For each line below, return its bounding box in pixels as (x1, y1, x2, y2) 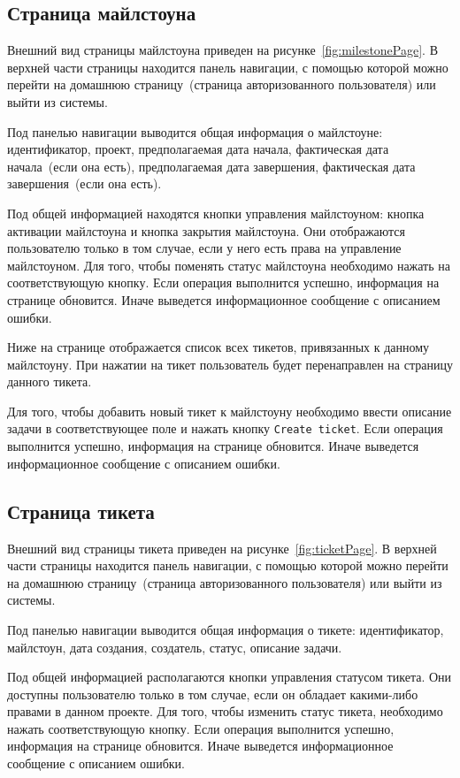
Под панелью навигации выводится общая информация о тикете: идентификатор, (7, 620, 444, 638)
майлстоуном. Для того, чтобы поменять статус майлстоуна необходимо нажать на (7, 256, 450, 274)
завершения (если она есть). (7, 174, 162, 193)
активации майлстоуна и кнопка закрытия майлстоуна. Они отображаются (7, 221, 406, 240)
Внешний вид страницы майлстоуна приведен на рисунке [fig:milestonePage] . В (7, 41, 438, 59)
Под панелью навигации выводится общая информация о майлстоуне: (7, 122, 383, 141)
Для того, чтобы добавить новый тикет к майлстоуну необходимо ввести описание (7, 401, 452, 420)
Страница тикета (7, 497, 155, 524)
